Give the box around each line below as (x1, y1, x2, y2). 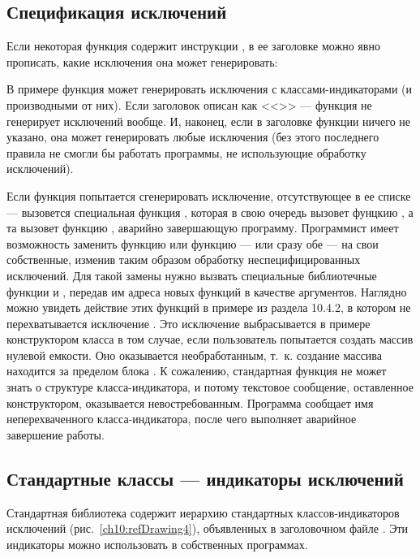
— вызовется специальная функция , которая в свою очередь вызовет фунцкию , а (6, 203, 414, 220)
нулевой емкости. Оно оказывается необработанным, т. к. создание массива (6, 346, 382, 363)
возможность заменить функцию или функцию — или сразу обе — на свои (6, 235, 379, 252)
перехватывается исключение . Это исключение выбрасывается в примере (6, 314, 371, 331)
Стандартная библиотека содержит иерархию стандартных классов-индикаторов (6, 504, 400, 521)
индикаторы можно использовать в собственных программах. (6, 535, 308, 552)
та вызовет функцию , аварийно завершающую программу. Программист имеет (6, 219, 399, 236)
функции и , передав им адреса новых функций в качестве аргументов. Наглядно (6, 283, 407, 300)
